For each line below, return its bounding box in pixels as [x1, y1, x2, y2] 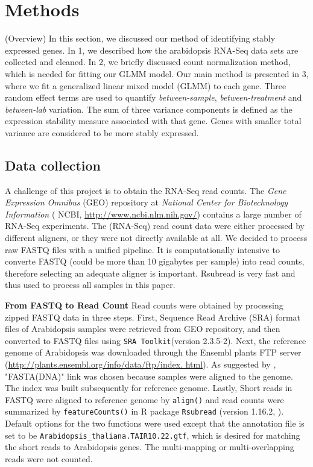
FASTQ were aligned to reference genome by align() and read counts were [5, 393, 284, 406]
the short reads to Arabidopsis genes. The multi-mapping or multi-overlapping [5, 440, 294, 453]
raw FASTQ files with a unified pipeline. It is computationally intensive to [5, 243, 280, 255]
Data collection [5, 155, 101, 174]
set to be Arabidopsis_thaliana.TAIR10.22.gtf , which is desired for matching [5, 428, 300, 441]
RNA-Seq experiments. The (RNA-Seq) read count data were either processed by [5, 219, 305, 232]
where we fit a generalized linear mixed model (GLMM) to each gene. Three [5, 79, 286, 92]
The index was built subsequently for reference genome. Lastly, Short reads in [5, 381, 292, 394]
